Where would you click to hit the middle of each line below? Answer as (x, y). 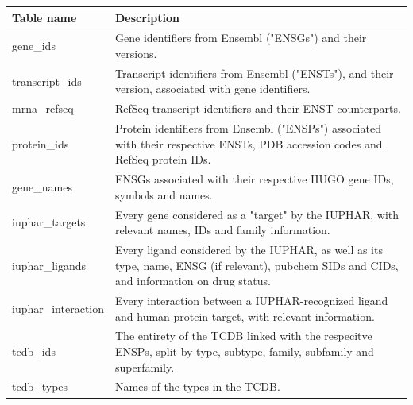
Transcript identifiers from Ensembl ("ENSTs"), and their (255, 73)
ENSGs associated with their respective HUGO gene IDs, (255, 179)
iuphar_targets (49, 222)
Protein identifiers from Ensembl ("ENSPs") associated (248, 128)
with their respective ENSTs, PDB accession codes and (249, 143)
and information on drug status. (193, 281)
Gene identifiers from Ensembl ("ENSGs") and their (241, 38)
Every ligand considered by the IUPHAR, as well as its (249, 249)
